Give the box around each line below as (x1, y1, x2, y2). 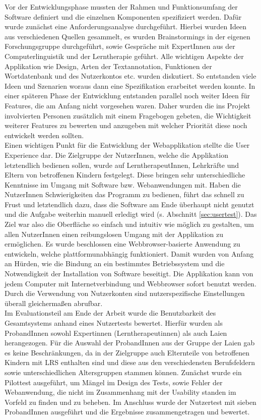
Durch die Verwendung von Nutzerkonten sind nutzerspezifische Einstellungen (5, 288, 245, 298)
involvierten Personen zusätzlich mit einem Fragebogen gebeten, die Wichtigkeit (5, 110, 251, 121)
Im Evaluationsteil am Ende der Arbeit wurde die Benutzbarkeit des (5, 308, 216, 318)
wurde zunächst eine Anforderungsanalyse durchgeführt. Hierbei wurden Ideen (5, 21, 247, 32)
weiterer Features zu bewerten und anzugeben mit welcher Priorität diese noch (5, 120, 247, 131)
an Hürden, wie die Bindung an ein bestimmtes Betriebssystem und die (5, 258, 225, 269)
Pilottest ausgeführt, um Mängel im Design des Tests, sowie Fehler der (5, 377, 223, 387)
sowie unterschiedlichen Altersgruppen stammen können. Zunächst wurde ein (5, 367, 242, 377)
